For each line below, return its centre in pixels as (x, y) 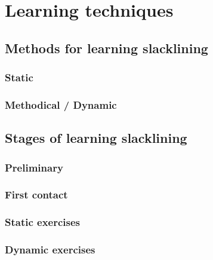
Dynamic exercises (50, 250)
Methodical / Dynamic (61, 104)
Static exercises (43, 222)
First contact (36, 195)
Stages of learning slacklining (96, 138)
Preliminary (34, 167)
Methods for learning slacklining (106, 48)
